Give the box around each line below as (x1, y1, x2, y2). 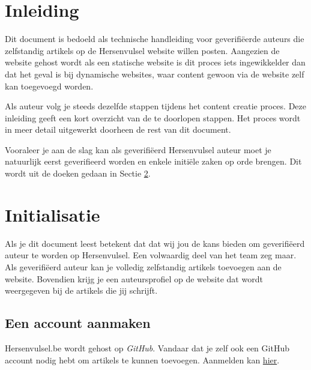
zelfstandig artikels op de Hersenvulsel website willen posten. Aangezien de (5, 44, 280, 56)
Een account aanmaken (5, 314, 151, 332)
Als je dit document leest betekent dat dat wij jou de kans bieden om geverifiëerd (5, 237, 305, 249)
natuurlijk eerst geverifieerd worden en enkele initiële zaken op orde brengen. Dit (5, 155, 302, 168)
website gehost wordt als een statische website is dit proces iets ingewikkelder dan (5, 56, 306, 68)
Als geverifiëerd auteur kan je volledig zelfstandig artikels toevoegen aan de (5, 260, 282, 273)
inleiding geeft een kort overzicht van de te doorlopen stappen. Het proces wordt (5, 111, 301, 124)
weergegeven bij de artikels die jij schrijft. (5, 284, 158, 297)
